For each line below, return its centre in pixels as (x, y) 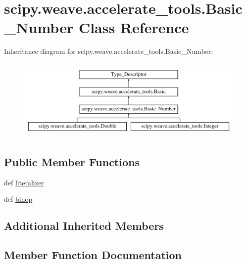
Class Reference (134, 27)
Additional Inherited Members (84, 226)
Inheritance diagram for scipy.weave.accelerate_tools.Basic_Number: (109, 51)
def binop (18, 199)
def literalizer (24, 182)
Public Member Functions (72, 162)
